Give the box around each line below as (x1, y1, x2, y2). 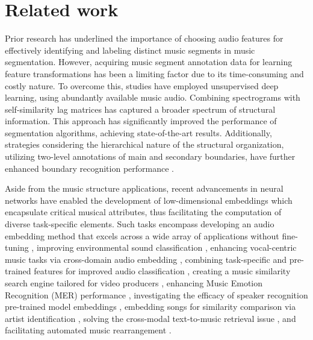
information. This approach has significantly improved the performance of (5, 115, 277, 127)
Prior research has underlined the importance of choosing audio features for (5, 32, 284, 45)
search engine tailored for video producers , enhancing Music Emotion (5, 277, 263, 289)
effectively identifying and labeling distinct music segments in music (5, 43, 255, 56)
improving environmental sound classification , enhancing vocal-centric (36, 241, 297, 254)
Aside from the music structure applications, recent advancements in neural (5, 182, 284, 195)
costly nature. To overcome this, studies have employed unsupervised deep (5, 79, 279, 92)
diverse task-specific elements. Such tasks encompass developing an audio (5, 218, 274, 230)
